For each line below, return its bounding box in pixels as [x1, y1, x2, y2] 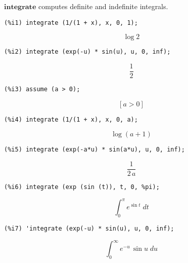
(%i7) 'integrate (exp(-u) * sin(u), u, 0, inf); [4, 224, 174, 232]
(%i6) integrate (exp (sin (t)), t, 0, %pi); [4, 183, 160, 191]
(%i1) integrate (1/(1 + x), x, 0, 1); [4, 19, 138, 26]
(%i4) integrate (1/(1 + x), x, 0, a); [4, 116, 138, 123]
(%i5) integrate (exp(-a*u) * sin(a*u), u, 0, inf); [4, 146, 185, 154]
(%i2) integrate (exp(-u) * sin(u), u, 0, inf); [4, 48, 171, 56]
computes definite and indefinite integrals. [38, 1, 168, 11]
